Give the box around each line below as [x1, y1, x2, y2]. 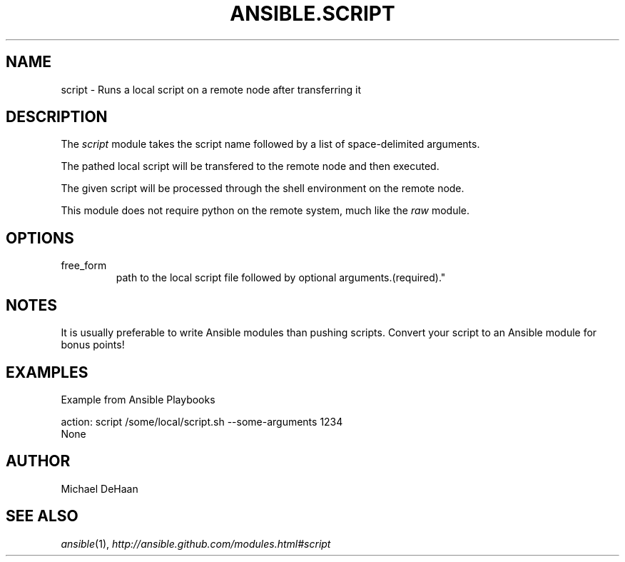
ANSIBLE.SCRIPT [230, 1, 395, 26]
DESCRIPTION [6, 108, 108, 126]
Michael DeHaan [61, 482, 138, 495]
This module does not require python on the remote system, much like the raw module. [61, 204, 470, 217]
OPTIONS [6, 229, 74, 247]
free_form [61, 259, 107, 272]
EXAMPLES [6, 363, 88, 381]
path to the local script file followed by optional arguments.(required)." [116, 271, 446, 284]
